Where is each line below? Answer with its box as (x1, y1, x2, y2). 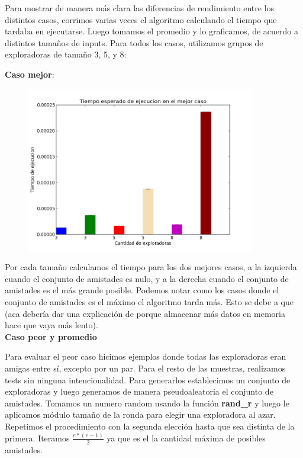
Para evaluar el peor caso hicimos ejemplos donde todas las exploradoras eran (5, 350, 286, 363)
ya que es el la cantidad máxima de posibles (107, 431, 266, 444)
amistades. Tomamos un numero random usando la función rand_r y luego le (5, 396, 289, 409)
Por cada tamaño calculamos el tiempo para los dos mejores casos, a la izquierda (5, 261, 297, 273)
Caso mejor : (5, 68, 54, 80)
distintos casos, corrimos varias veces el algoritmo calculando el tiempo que (5, 13, 277, 25)
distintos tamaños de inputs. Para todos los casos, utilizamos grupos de (5, 36, 263, 49)
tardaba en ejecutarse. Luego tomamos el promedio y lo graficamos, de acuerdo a (5, 25, 299, 37)
